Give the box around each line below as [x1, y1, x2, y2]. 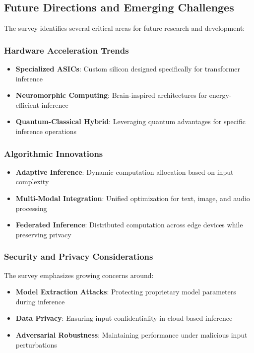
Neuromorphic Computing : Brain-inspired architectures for [15, 90, 207, 100]
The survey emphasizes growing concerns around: [4, 270, 154, 280]
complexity [15, 176, 49, 187]
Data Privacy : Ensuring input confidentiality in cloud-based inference [15, 313, 233, 323]
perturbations [15, 339, 57, 350]
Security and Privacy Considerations [4, 250, 153, 263]
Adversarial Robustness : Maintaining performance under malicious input [15, 329, 248, 340]
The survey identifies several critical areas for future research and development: [4, 23, 245, 33]
